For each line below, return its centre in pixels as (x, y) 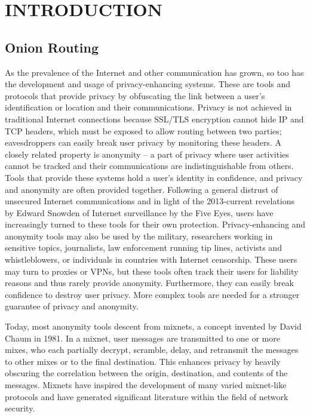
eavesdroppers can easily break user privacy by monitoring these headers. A (143, 142)
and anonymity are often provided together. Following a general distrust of (142, 189)
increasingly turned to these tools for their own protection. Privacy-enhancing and (155, 224)
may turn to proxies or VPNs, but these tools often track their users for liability (152, 271)
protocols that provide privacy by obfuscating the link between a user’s (135, 95)
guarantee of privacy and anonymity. (72, 306)
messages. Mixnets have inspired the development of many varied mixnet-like (146, 385)
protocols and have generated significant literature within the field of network (147, 396)
